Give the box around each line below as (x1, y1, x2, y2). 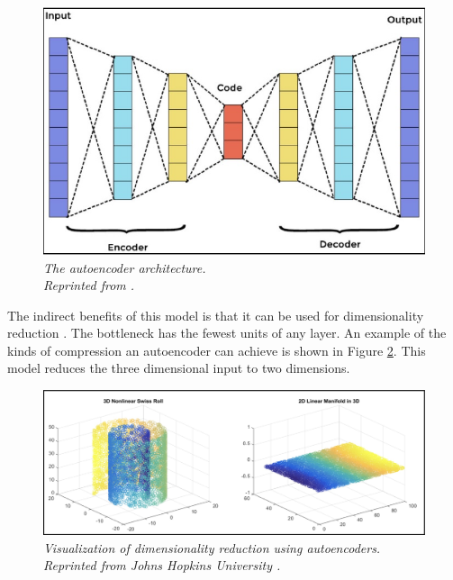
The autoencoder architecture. (43, 258, 206, 276)
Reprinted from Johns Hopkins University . (43, 556, 281, 575)
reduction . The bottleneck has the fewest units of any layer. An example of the (7, 323, 447, 342)
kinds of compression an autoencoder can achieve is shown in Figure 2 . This (7, 340, 426, 359)
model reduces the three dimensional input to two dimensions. (7, 358, 350, 377)
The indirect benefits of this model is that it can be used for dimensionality (7, 305, 424, 324)
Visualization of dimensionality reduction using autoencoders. (43, 538, 381, 557)
